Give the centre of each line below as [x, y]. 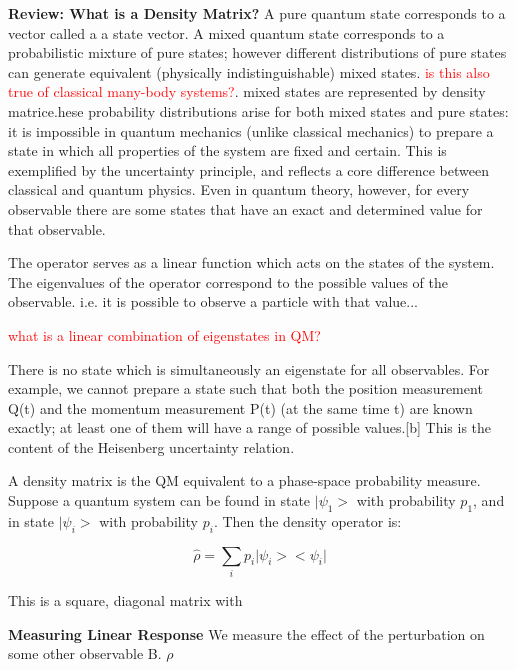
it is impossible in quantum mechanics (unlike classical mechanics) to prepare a [251, 130]
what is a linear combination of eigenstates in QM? [164, 334]
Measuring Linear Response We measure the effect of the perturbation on [246, 633]
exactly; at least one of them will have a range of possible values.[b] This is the [250, 427]
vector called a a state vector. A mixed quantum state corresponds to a [226, 32]
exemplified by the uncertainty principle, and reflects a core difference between [248, 169]
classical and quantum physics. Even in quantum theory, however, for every [239, 189]
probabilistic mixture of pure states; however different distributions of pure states [257, 52]
